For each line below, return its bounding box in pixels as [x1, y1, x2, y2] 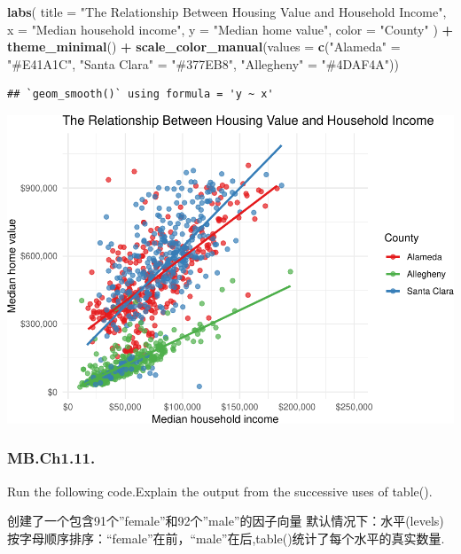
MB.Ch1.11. [7, 447, 96, 469]
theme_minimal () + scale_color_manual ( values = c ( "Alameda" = [7, 37, 401, 56]
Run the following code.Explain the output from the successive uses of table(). [7, 481, 433, 500]
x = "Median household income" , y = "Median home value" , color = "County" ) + [7, 20, 454, 38]
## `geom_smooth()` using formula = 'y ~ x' [7, 88, 274, 101]
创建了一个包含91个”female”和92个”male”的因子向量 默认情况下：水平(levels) [7, 511, 444, 530]
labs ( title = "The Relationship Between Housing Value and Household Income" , [7, 3, 447, 20]
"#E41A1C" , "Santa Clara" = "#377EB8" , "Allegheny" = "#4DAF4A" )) [7, 54, 400, 73]
